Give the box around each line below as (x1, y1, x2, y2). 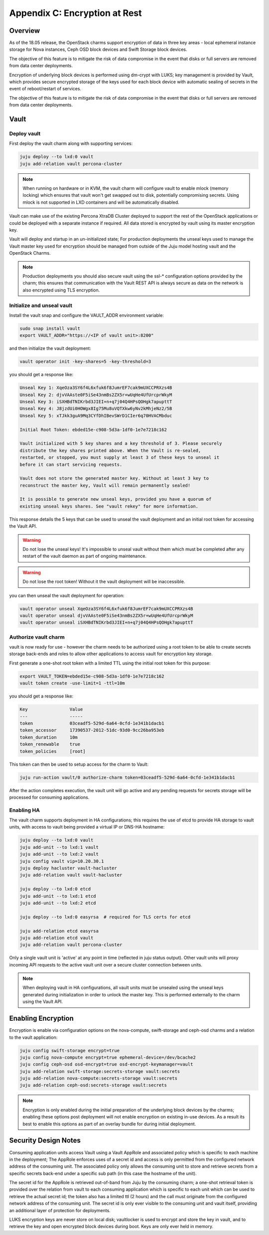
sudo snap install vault (19, 325, 81, 331)
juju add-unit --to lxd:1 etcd (19, 893, 97, 899)
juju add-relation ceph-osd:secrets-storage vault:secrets (19, 1083, 167, 1088)
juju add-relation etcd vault (19, 935, 94, 941)
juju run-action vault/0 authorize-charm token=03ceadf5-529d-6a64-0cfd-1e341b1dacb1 (19, 775, 235, 780)
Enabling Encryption (9, 1014, 74, 1023)
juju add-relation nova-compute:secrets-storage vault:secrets (19, 1076, 178, 1081)
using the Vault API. (22, 999, 63, 1005)
